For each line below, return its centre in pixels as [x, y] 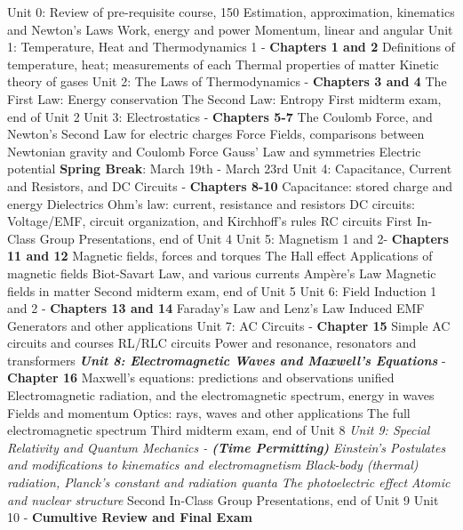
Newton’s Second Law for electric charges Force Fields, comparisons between [216, 134]
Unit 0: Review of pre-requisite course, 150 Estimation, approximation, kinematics [231, 12]
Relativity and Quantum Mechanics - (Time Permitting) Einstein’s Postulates [227, 447]
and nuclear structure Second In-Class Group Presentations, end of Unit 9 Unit [223, 499]
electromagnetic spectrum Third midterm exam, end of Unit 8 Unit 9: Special [219, 430]
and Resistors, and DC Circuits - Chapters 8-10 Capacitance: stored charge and [230, 185]
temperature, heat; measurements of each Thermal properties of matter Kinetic [223, 64]
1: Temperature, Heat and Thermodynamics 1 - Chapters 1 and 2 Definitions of [231, 47]
